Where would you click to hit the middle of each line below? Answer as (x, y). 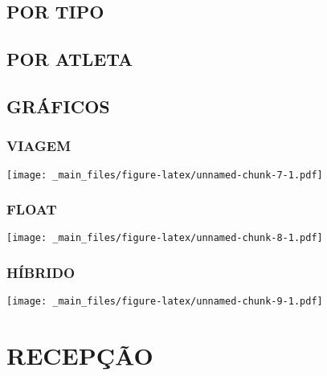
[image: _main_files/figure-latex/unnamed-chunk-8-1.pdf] (165, 238)
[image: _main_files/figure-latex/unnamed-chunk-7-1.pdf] (165, 175)
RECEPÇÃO (80, 356)
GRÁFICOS (58, 106)
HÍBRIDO (41, 273)
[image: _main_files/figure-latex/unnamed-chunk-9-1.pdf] (165, 302)
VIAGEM (39, 146)
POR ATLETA (70, 59)
